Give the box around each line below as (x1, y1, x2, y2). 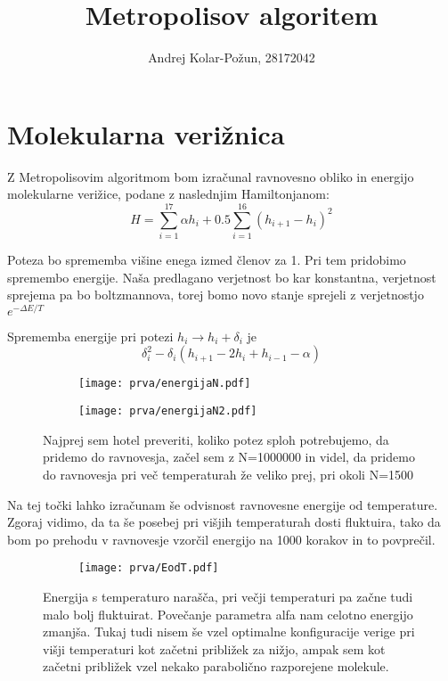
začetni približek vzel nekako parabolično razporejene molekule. (43, 657, 389, 676)
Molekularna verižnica (7, 115, 285, 152)
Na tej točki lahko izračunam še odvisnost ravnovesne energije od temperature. (7, 495, 438, 513)
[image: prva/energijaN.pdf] (78, 377, 251, 390)
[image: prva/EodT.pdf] (78, 562, 219, 575)
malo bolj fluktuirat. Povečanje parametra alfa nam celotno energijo (43, 604, 413, 623)
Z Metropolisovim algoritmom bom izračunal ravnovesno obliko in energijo (7, 167, 414, 185)
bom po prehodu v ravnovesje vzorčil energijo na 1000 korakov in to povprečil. (7, 529, 436, 548)
